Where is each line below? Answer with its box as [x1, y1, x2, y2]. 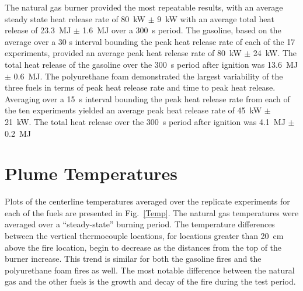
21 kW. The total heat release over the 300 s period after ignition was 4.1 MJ [5, 115, 285, 127]
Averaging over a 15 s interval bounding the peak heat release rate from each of [5, 92, 290, 105]
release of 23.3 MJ [5, 24, 71, 36]
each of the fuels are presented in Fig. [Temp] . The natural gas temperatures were [5, 206, 299, 219]
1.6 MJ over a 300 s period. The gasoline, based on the [82, 24, 281, 36]
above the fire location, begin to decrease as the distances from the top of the [5, 241, 282, 253]
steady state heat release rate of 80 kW [5, 12, 145, 25]
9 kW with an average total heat [157, 12, 274, 25]
